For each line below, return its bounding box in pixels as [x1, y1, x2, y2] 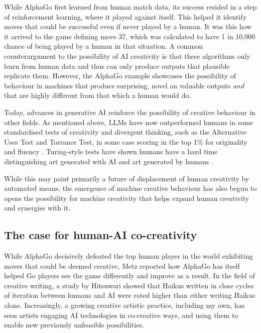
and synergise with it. [4, 202, 71, 213]
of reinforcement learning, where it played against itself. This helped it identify [4, 11, 247, 22]
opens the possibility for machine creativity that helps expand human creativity [4, 192, 249, 203]
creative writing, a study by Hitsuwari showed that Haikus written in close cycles [4, 280, 254, 290]
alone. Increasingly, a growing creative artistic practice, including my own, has [4, 300, 245, 310]
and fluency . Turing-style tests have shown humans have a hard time [4, 146, 218, 157]
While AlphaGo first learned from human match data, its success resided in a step [4, 2, 257, 12]
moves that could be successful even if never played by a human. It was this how [4, 21, 252, 32]
